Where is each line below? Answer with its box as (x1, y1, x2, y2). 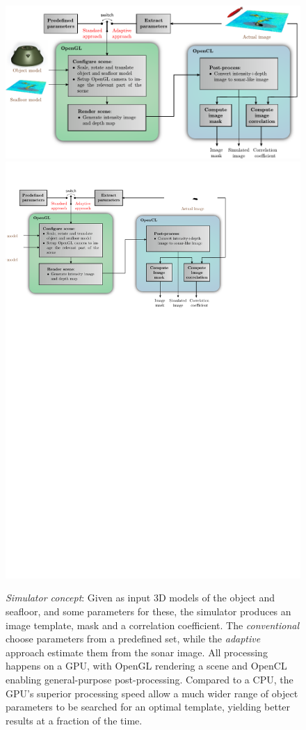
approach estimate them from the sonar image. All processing (6, 644, 268, 659)
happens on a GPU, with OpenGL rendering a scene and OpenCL (6, 658, 287, 673)
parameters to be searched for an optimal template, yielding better (6, 699, 291, 714)
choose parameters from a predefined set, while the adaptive (6, 631, 261, 646)
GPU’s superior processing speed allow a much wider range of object (6, 686, 298, 700)
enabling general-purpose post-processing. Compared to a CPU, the (6, 672, 293, 687)
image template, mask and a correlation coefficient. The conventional (6, 617, 300, 632)
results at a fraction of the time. (6, 713, 143, 727)
